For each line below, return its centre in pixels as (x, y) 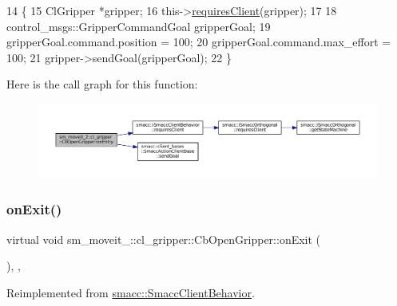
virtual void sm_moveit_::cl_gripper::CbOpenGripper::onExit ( (164, 239)
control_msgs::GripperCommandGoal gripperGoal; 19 (139, 26)
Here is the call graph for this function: (102, 84)
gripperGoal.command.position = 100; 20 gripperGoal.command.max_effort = (199, 42)
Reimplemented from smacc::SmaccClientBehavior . (131, 292)
